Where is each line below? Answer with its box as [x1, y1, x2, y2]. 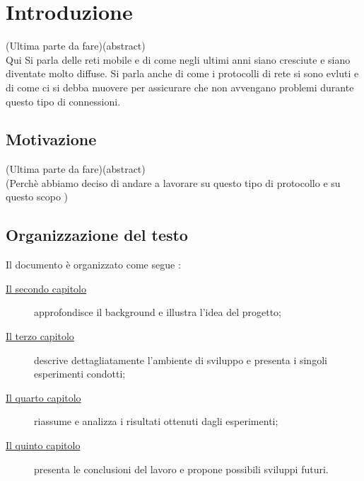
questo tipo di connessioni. [6, 94, 121, 108]
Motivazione [6, 128, 97, 150]
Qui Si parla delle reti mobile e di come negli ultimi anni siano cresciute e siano [6, 52, 351, 67]
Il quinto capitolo [6, 438, 81, 453]
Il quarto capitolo [6, 390, 81, 404]
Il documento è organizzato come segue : [6, 257, 181, 272]
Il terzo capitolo [6, 329, 74, 344]
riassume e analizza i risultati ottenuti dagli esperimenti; [34, 414, 278, 429]
